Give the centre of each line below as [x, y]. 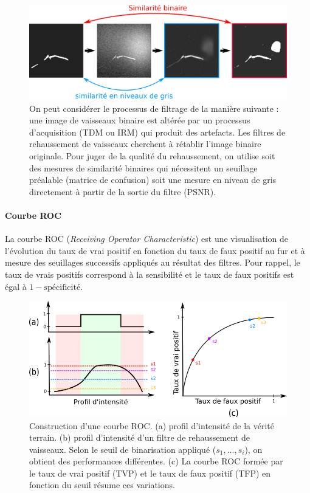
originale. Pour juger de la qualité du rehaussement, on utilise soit [152, 156]
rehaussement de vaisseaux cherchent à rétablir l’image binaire [145, 144]
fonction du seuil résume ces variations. [102, 485]
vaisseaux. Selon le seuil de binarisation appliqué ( [123, 449]
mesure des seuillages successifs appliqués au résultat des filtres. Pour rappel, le [153, 262]
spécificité [62, 287]
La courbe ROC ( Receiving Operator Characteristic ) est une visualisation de [147, 239]
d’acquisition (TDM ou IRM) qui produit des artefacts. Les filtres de [157, 132]
